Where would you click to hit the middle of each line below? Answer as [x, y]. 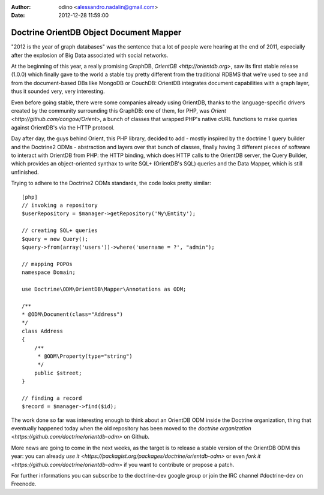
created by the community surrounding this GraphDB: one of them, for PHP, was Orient [118, 111]
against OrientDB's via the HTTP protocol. [63, 127]
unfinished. [25, 172]
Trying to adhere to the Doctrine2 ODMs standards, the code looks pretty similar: [111, 183]
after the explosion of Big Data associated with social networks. [90, 55]
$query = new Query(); [55, 239]
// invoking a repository [60, 205]
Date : [18, 16]
